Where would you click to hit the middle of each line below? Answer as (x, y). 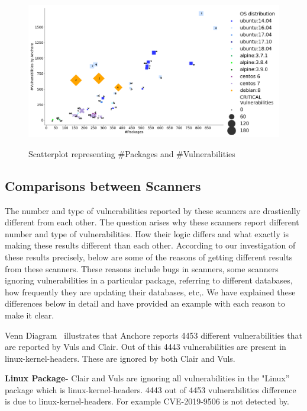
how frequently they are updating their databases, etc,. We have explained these (150, 291)
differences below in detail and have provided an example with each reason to (145, 303)
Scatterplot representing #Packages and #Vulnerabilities (132, 153)
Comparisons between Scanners (103, 185)
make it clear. (30, 315)
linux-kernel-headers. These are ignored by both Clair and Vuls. (120, 358)
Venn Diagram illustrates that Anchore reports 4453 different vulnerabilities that (153, 335)
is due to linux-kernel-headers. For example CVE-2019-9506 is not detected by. (147, 401)
